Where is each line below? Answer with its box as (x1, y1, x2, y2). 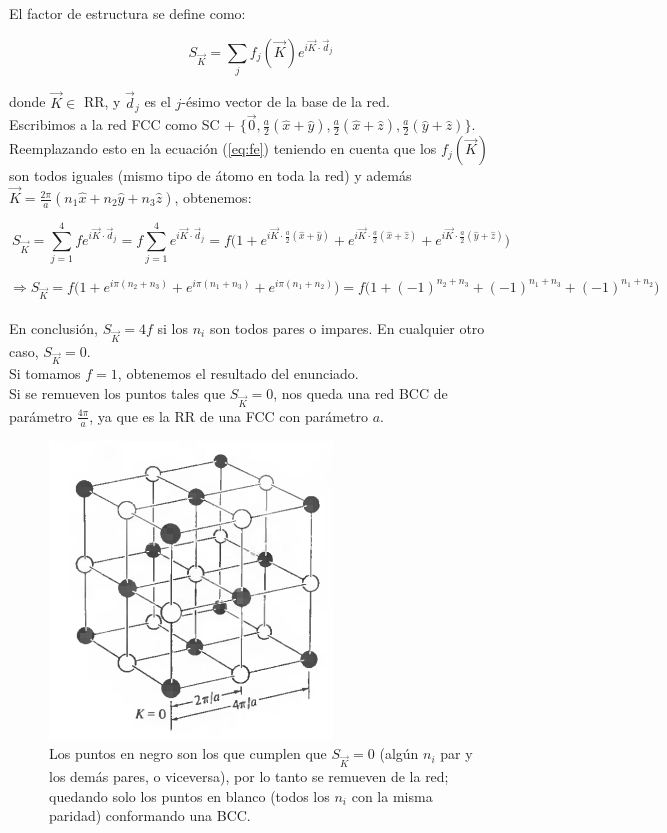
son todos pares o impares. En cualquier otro (209, 317, 485, 338)
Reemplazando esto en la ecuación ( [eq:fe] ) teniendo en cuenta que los (9, 138, 437, 159)
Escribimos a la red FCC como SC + (9, 114, 236, 135)
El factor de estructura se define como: (9, 3, 246, 24)
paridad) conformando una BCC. (49, 805, 251, 826)
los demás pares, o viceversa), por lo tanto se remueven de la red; (49, 766, 449, 786)
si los (157, 317, 188, 338)
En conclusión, (9, 317, 98, 338)
